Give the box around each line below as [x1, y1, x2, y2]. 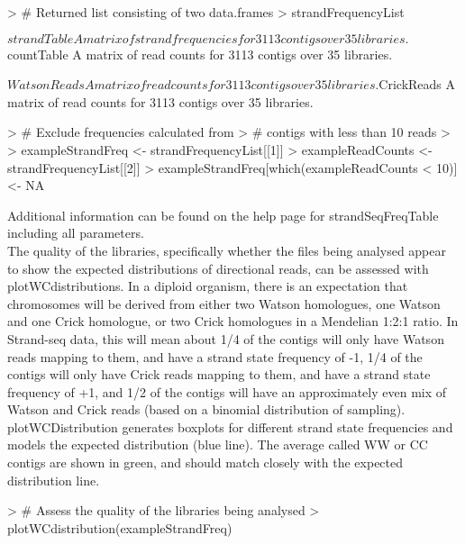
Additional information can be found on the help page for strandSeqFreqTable [7, 205, 439, 224]
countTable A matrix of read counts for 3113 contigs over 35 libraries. [7, 44, 393, 63]
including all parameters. [7, 223, 144, 242]
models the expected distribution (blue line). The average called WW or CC [7, 435, 428, 454]
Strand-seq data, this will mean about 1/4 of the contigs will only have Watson [7, 329, 444, 348]
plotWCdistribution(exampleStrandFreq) [7, 518, 232, 537]
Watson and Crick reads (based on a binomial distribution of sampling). [7, 400, 406, 419]
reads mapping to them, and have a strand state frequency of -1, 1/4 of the [7, 347, 423, 366]
